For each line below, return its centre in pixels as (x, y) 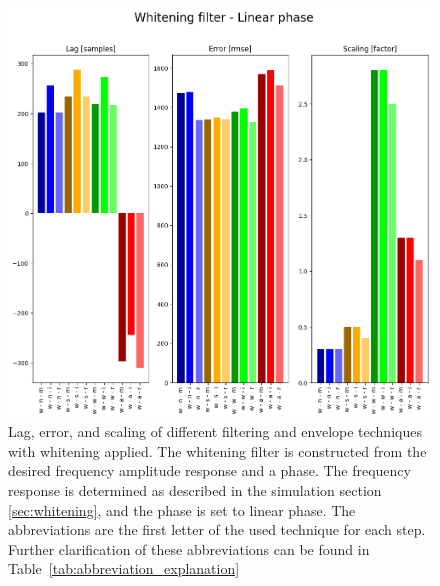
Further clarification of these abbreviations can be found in (189, 548)
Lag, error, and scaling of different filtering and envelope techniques (215, 431)
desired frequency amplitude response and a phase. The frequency (209, 470)
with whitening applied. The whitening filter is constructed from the (217, 450)
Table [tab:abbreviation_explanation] (124, 568)
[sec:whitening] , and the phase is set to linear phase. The (182, 509)
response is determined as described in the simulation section (195, 489)
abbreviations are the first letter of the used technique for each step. (217, 529)
